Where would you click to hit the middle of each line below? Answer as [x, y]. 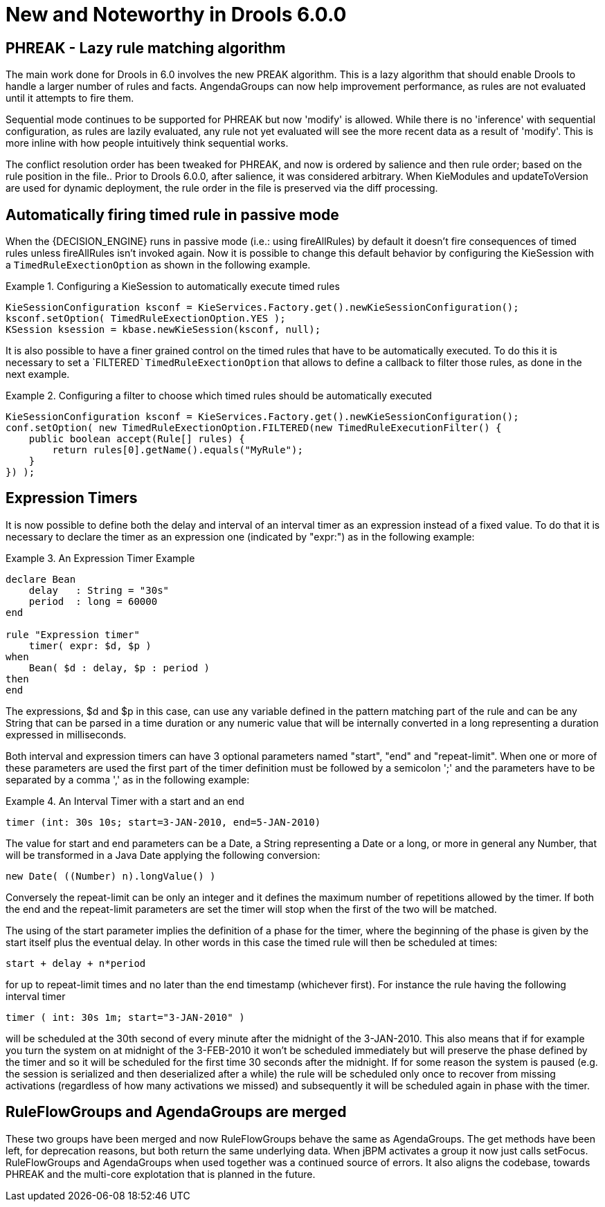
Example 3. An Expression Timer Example [100, 558]
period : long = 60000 [93, 601]
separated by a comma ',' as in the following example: [128, 779]
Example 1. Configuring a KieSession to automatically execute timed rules [173, 287]
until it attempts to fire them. [70, 98]
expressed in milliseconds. [66, 734]
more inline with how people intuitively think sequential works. [147, 143]
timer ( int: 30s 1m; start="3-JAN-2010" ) [125, 1017]
